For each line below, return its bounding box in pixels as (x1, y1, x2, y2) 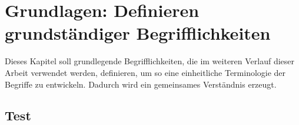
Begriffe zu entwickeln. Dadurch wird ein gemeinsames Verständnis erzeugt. (5, 78, 277, 90)
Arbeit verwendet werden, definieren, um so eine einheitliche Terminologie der (5, 66, 286, 78)
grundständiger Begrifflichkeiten (5, 21, 271, 45)
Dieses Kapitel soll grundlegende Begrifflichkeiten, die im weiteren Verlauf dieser (5, 55, 295, 67)
